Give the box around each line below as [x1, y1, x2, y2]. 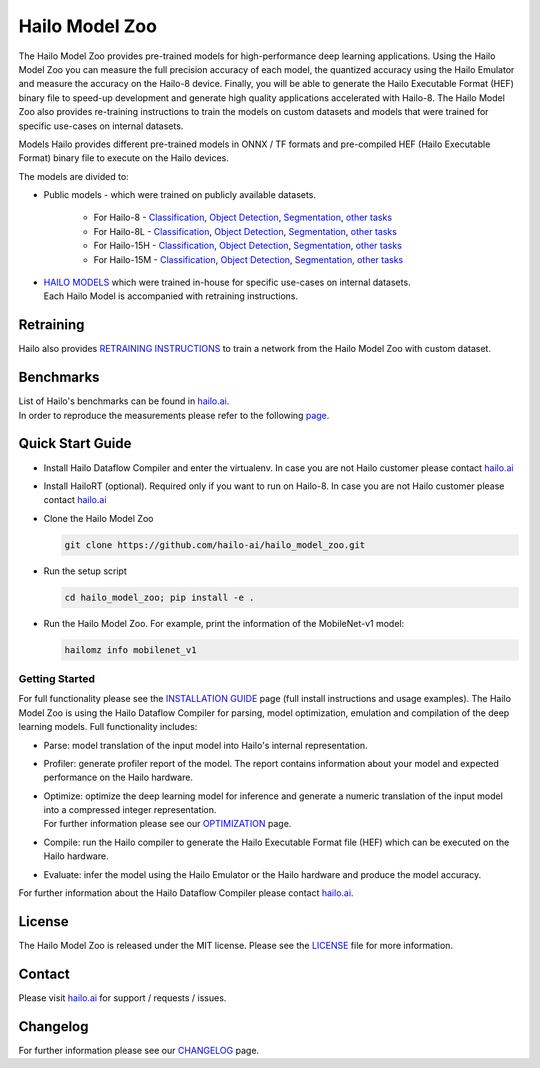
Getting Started [18, 671, 95, 685]
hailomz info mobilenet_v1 [64, 644, 197, 655]
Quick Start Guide [18, 435, 132, 452]
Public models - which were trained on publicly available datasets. [43, 189, 317, 201]
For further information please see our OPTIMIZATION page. [43, 818, 292, 830]
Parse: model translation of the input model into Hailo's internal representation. [43, 739, 369, 751]
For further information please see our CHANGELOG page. [18, 1044, 260, 1056]
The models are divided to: [18, 170, 129, 182]
